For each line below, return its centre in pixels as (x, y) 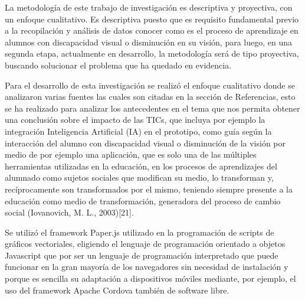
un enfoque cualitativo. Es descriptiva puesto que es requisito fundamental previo (152, 19)
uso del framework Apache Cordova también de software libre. (117, 290)
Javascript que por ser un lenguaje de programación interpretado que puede (142, 255)
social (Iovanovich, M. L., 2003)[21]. (69, 212)
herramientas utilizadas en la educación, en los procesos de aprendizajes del (141, 166)
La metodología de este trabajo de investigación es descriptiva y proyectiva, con (149, 7)
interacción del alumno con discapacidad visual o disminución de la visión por (145, 143)
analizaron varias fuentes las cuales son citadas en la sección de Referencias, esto (150, 97)
